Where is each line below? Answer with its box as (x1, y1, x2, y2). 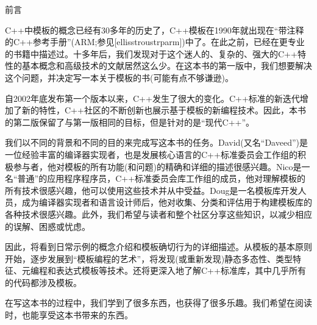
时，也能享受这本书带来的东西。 (5, 309, 133, 321)
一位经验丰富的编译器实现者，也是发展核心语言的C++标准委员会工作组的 (5, 148, 297, 160)
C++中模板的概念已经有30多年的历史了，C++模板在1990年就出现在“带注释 (5, 23, 304, 36)
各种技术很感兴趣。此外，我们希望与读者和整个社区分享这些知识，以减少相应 (5, 207, 312, 220)
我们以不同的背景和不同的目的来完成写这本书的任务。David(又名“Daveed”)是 (5, 136, 308, 149)
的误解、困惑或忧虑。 (5, 220, 90, 232)
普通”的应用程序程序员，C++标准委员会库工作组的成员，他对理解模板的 (17, 172, 306, 185)
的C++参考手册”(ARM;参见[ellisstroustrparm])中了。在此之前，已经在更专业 (5, 35, 305, 48)
